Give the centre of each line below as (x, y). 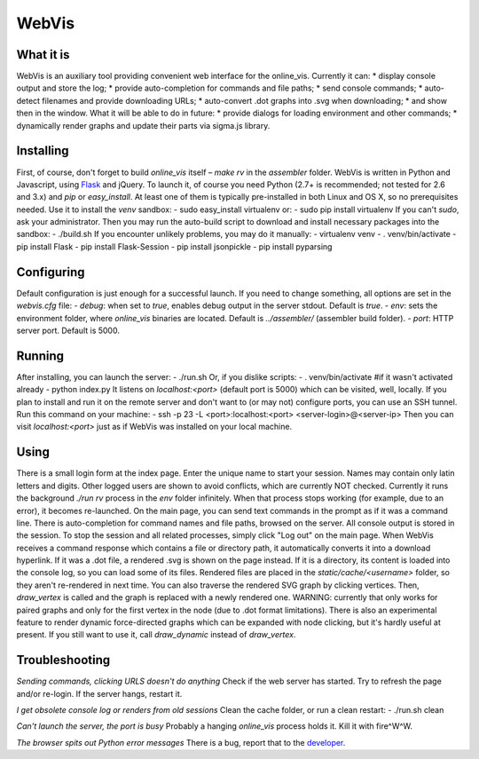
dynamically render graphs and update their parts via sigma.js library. (143, 125)
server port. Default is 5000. (68, 330)
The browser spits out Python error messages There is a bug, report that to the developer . (181, 742)
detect (28, 100)
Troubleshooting (63, 660)
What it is (43, 55)
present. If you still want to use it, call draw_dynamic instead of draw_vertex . (156, 635)
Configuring (51, 272)
